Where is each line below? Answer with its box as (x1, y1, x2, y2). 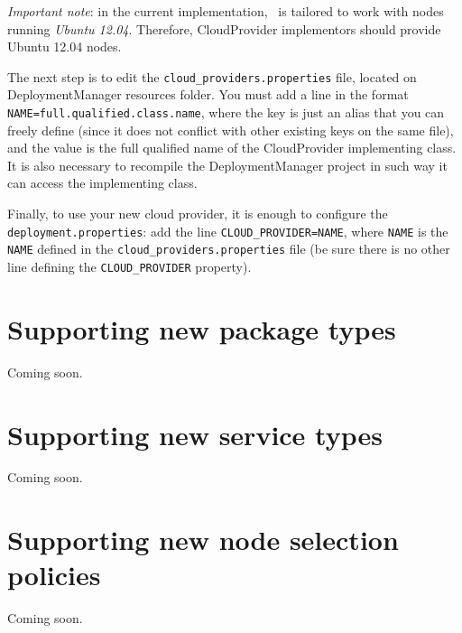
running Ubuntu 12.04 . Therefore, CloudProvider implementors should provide (7, 19, 441, 38)
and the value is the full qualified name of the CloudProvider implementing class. (7, 138, 457, 157)
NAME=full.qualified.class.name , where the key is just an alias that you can (7, 103, 445, 122)
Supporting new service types (7, 415, 383, 452)
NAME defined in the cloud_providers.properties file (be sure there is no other (7, 239, 450, 258)
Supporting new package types (7, 310, 396, 347)
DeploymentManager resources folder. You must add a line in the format (7, 85, 409, 104)
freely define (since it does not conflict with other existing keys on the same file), (7, 120, 454, 139)
